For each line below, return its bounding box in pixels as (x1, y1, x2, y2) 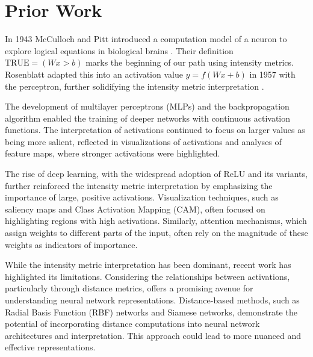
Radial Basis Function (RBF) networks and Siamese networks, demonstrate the (5, 305, 297, 318)
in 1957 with (249, 67, 296, 80)
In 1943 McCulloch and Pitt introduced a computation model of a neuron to (5, 33, 287, 45)
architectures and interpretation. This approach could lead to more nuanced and (5, 329, 301, 341)
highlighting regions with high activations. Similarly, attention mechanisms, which (5, 214, 307, 227)
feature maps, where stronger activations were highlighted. (5, 147, 220, 160)
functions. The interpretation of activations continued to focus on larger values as (5, 123, 305, 136)
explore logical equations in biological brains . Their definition (5, 44, 234, 57)
